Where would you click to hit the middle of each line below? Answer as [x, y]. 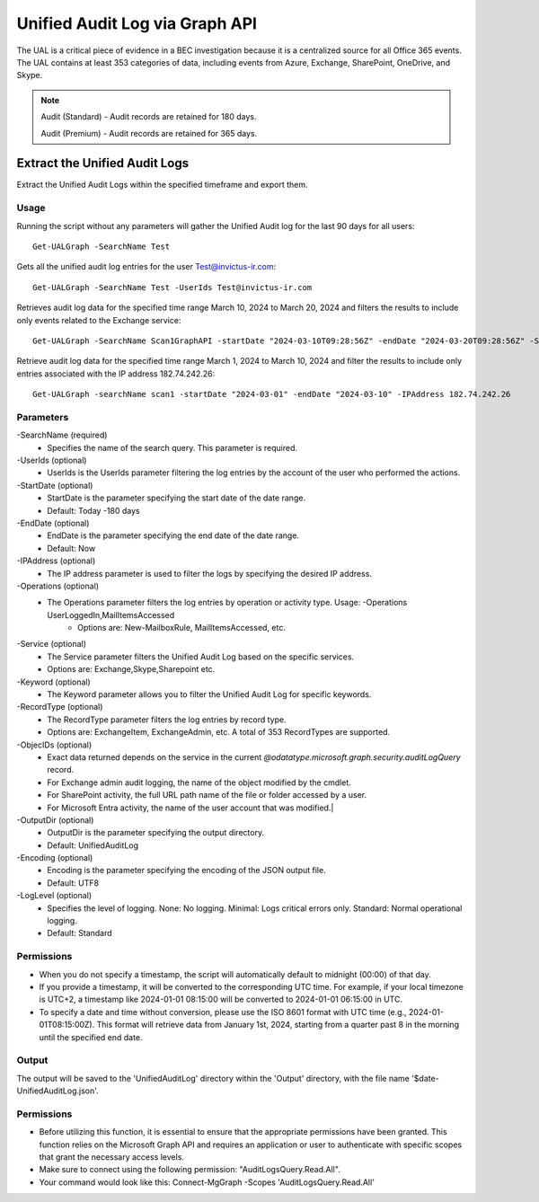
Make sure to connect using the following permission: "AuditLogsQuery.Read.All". [190, 1170]
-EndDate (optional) [53, 523]
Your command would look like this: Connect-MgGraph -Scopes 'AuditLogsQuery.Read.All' [207, 1182]
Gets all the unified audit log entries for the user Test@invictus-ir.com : [146, 267]
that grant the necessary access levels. [111, 1157]
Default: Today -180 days [93, 510]
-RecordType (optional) [60, 707]
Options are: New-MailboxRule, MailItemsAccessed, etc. [182, 628]
